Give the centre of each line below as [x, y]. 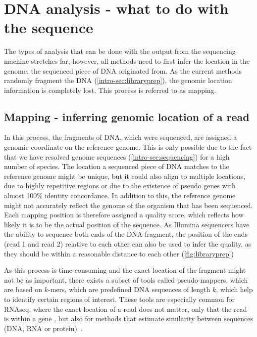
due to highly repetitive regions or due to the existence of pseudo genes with [120, 186]
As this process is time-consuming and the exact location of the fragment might [125, 270]
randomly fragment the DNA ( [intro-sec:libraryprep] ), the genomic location [118, 80]
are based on [23, 289]
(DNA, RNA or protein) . [43, 328]
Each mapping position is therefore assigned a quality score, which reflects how [124, 215]
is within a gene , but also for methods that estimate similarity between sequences [129, 318]
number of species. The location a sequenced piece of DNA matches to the [117, 166]
